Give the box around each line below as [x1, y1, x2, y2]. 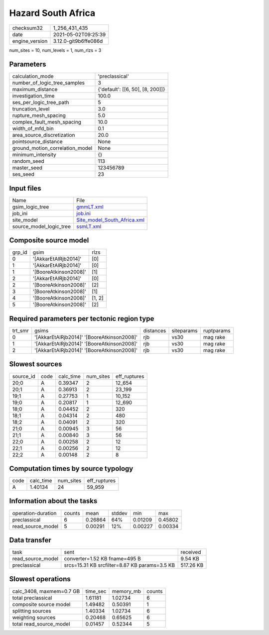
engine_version [12, 37, 48, 44]
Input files [9, 184, 42, 193]
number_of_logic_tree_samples [12, 80, 85, 87]
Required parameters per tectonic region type [9, 314, 154, 323]
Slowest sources [9, 360, 62, 368]
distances [143, 327, 166, 334]
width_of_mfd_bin [12, 125, 54, 132]
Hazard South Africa [9, 7, 96, 18]
